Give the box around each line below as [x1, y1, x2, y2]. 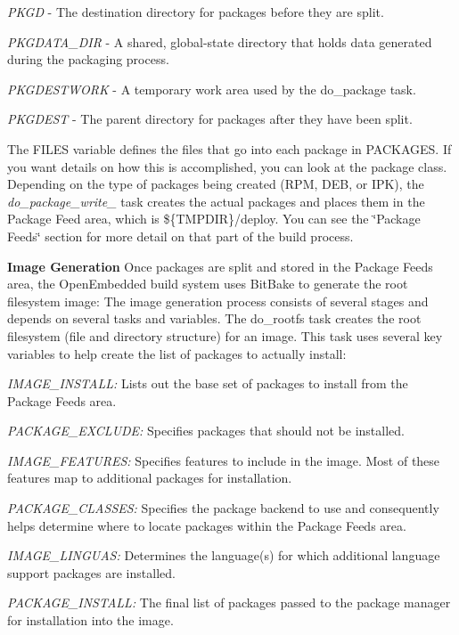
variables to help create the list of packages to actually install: [7, 344, 347, 362]
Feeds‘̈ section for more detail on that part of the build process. [7, 226, 354, 245]
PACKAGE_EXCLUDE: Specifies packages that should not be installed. [7, 421, 405, 440]
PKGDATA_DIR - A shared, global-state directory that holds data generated [7, 32, 432, 51]
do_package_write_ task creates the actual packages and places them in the [7, 191, 425, 210]
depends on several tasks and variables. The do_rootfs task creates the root [7, 309, 422, 328]
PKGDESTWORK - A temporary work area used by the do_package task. [7, 79, 416, 98]
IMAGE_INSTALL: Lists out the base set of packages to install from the [7, 374, 408, 393]
